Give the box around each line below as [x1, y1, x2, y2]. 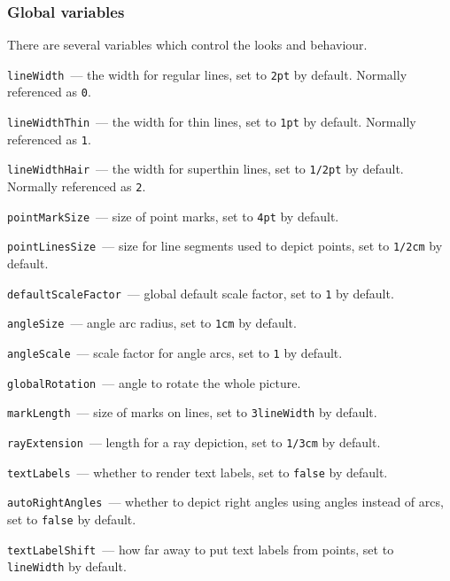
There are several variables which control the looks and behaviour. [7, 35, 368, 54]
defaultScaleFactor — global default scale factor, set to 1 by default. [7, 283, 394, 302]
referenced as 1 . [7, 129, 91, 148]
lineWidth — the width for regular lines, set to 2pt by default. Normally [7, 65, 407, 83]
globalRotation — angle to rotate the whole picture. [7, 373, 301, 391]
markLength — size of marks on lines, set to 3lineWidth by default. [7, 403, 377, 422]
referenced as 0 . [7, 82, 91, 101]
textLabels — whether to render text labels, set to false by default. [7, 462, 388, 481]
